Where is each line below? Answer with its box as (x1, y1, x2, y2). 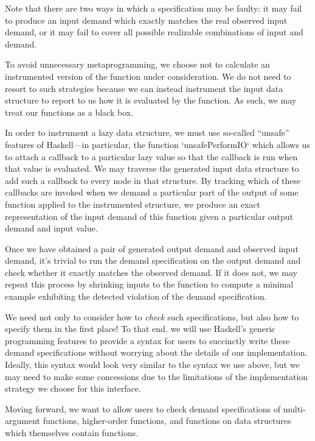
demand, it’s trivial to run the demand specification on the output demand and (5, 254, 301, 267)
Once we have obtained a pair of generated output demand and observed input (5, 242, 299, 255)
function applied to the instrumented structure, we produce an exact (5, 197, 260, 210)
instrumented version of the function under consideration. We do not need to (5, 69, 291, 82)
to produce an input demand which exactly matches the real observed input (5, 13, 288, 26)
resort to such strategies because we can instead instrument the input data (5, 82, 283, 94)
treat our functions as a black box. (5, 105, 134, 118)
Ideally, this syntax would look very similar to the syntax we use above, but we (5, 358, 300, 371)
